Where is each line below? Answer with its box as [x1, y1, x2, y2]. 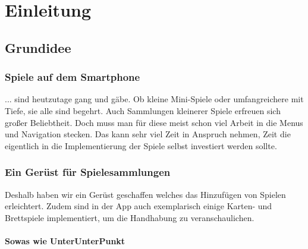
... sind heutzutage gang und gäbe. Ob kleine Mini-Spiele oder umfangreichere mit [5, 93, 304, 105]
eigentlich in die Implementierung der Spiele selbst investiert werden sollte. [5, 139, 277, 152]
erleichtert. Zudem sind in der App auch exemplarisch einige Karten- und [5, 200, 272, 212]
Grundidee [5, 38, 71, 56]
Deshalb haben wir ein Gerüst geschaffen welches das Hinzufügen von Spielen [5, 188, 286, 200]
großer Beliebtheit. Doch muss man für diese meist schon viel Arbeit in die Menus [5, 116, 303, 128]
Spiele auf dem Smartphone [5, 70, 140, 84]
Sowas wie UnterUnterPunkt [5, 234, 125, 247]
